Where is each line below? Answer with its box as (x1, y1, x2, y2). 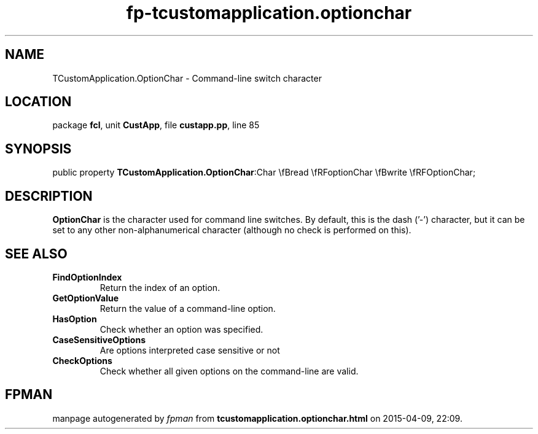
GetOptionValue (52, 292, 119, 303)
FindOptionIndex (52, 271, 122, 282)
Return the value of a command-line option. (99, 303, 276, 314)
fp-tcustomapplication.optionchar (126, 2, 412, 23)
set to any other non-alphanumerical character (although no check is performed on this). (52, 225, 411, 236)
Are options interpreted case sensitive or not (99, 344, 280, 355)
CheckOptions (52, 355, 112, 366)
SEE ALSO (5, 246, 68, 262)
